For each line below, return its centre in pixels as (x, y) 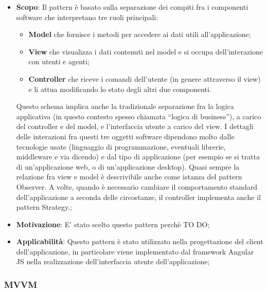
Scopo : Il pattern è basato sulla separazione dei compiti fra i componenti (132, 7)
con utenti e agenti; (59, 61)
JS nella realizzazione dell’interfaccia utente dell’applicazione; (113, 261)
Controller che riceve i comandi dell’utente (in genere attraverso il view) (145, 78)
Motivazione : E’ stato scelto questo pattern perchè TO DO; (113, 224)
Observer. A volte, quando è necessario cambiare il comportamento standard (137, 186)
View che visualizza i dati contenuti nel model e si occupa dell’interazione (146, 51)
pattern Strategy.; (44, 207)
